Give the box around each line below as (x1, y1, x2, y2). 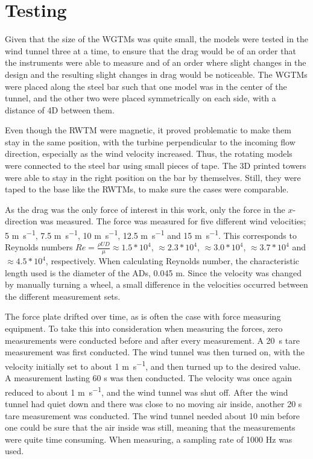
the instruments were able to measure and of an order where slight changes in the (5, 56, 306, 69)
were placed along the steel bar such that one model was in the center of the (5, 80, 287, 92)
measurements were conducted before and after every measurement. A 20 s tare (5, 334, 300, 346)
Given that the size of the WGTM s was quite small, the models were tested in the (5, 33, 309, 45)
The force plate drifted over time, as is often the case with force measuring (5, 310, 281, 323)
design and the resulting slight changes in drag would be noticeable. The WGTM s (5, 68, 308, 80)
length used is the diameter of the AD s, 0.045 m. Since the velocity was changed (5, 266, 302, 279)
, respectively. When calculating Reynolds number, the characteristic (45, 255, 300, 267)
